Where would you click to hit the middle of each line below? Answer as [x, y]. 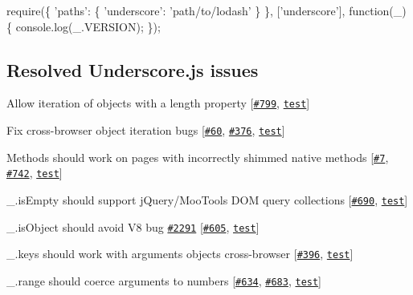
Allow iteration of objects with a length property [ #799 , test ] [158, 103]
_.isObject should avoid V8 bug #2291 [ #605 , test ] [133, 226]
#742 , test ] [35, 173]
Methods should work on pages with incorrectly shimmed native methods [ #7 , [198, 157]
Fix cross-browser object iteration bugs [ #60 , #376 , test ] [146, 130]
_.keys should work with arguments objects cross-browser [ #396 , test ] [180, 254]
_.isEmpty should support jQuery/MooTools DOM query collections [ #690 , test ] [207, 200]
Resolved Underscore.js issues [133, 69]
